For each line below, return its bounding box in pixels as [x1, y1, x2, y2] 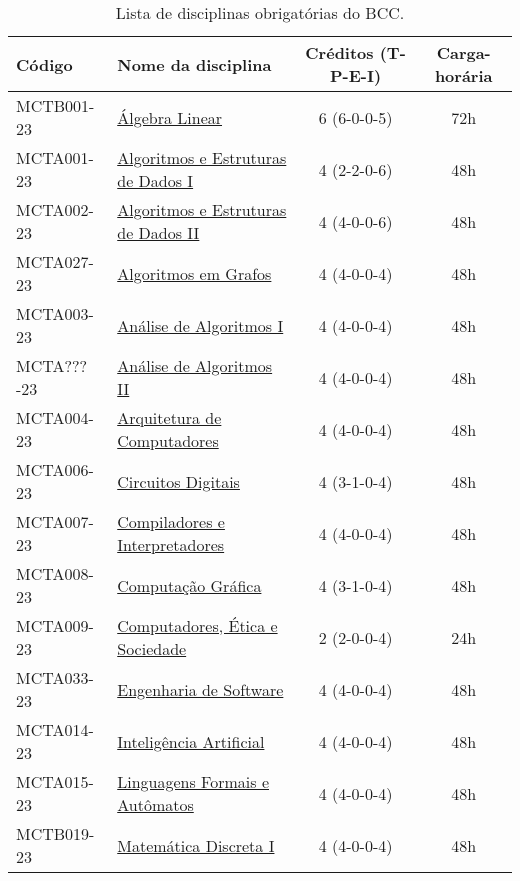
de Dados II [117, 221, 200, 244]
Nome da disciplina [117, 52, 272, 76]
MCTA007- [16, 510, 94, 533]
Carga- [436, 41, 491, 64]
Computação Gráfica [117, 573, 262, 597]
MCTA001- [16, 146, 94, 169]
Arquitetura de [117, 406, 222, 429]
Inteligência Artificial [117, 729, 265, 753]
